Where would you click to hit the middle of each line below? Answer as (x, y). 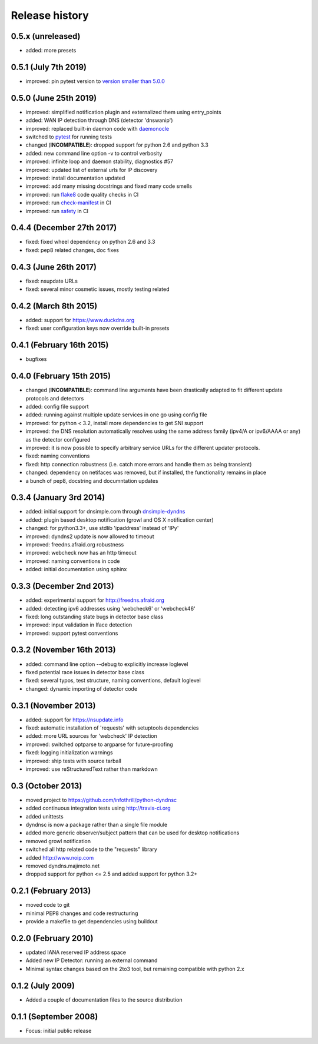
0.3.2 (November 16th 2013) (63, 650)
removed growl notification (58, 841)
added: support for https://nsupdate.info (74, 720)
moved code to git (48, 905)
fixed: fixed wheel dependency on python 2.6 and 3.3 (90, 242)
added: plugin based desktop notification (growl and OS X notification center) (120, 520)
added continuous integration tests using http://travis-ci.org (98, 808)
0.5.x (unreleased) (46, 36)
